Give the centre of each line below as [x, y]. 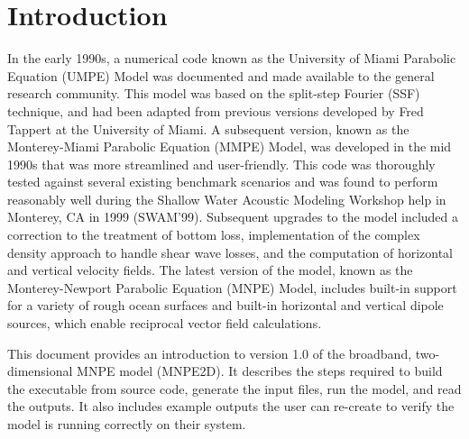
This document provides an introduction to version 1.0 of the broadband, [210, 353]
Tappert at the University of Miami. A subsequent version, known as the [208, 128]
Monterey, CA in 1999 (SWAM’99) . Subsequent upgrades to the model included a [233, 217]
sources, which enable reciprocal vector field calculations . [165, 323]
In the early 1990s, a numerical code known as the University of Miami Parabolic [232, 58]
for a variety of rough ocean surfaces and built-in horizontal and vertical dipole [225, 305]
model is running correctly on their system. [127, 424]
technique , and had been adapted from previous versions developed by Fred [216, 110]
